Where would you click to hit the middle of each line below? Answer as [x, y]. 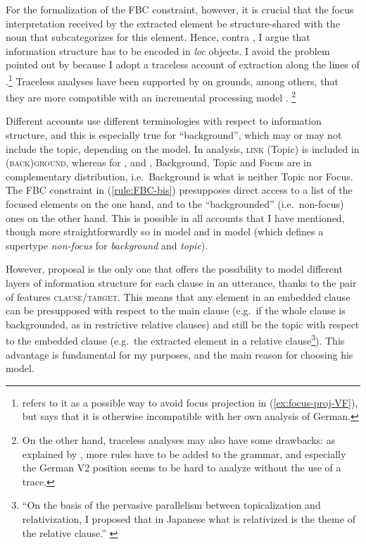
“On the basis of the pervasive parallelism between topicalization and [171, 505]
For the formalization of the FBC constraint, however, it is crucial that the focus [180, 9]
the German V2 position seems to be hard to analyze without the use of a [182, 468]
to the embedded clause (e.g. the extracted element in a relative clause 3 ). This [175, 340]
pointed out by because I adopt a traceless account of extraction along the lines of [183, 64]
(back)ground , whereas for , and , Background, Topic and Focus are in [159, 162]
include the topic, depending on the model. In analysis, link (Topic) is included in [183, 148]
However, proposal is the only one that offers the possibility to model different [174, 269]
